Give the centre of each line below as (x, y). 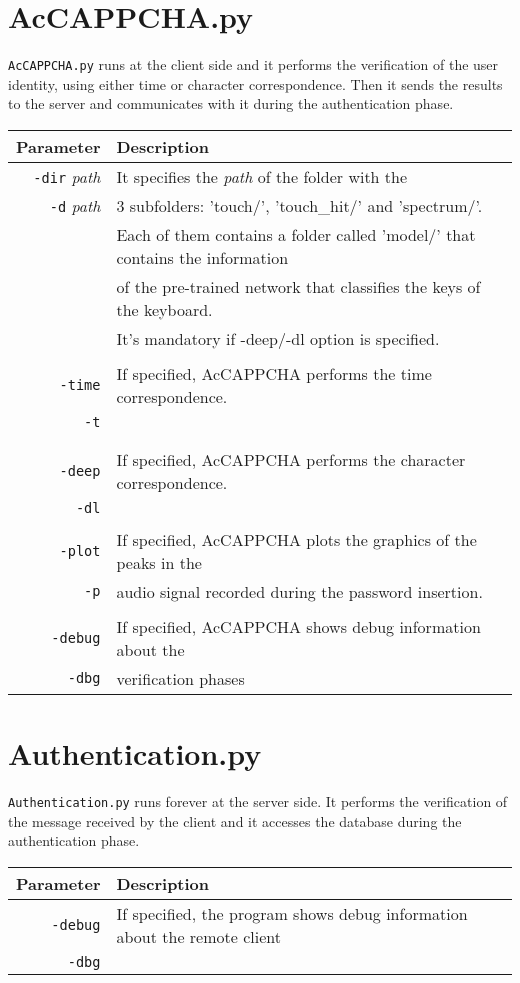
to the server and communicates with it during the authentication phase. (231, 103)
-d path (75, 205)
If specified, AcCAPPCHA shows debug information (298, 626)
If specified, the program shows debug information (292, 913)
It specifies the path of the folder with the (262, 176)
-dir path (67, 176)
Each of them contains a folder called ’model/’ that (296, 234)
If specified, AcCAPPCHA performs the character (291, 459)
